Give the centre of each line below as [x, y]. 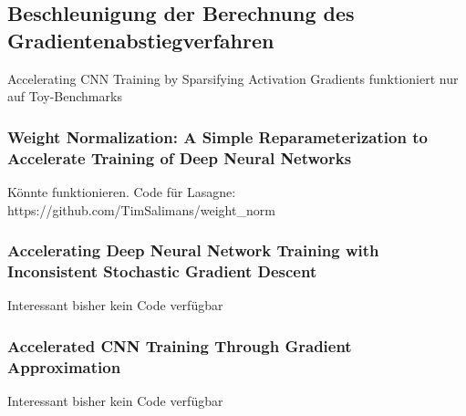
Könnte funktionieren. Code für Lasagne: [122, 191]
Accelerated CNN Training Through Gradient [180, 345]
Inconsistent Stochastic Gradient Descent [162, 270]
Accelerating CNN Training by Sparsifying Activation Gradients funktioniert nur [233, 78]
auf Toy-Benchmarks [65, 96]
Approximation [64, 366]
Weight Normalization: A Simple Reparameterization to [217, 136]
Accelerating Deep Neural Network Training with [193, 250]
